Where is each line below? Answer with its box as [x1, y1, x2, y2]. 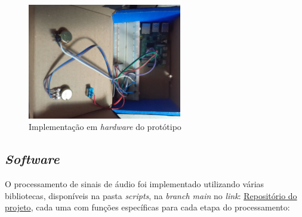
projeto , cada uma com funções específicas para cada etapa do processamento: [5, 201, 290, 213]
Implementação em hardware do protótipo [29, 120, 181, 133]
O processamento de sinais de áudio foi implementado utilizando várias [5, 178, 264, 190]
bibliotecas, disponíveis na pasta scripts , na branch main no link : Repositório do [5, 189, 297, 201]
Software [5, 150, 60, 168]
